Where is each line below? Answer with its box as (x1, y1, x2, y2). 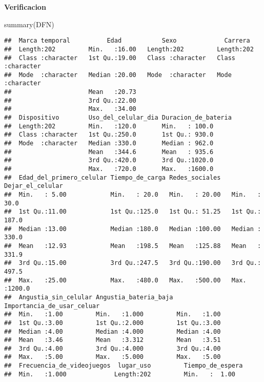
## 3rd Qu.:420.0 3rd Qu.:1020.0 (4, 157, 214, 164)
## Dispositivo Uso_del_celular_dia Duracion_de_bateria (4, 114, 232, 122)
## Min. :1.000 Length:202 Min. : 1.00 (4, 370, 236, 378)
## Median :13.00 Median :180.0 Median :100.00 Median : (4, 225, 261, 233)
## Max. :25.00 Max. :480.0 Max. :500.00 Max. (4, 276, 247, 284)
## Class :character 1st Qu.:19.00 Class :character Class (4, 54, 236, 62)
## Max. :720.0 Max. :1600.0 (4, 165, 214, 173)
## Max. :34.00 (4, 105, 136, 113)
